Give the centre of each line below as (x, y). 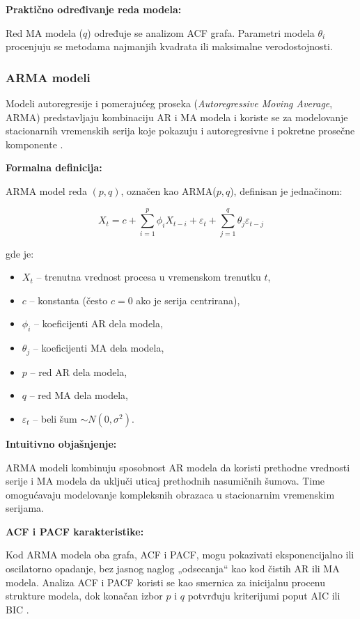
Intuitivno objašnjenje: (61, 443)
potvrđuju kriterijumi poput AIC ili (264, 596)
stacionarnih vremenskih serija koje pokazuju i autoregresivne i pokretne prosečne (180, 131)
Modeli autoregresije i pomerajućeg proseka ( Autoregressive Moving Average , (169, 103)
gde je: (20, 253)
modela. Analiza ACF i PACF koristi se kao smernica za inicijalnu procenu (166, 582)
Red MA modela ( (45, 32)
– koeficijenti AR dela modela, (98, 323)
